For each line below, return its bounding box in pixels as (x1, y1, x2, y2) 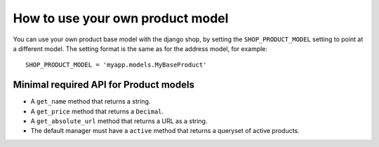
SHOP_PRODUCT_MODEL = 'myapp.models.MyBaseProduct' (25, 61, 207, 69)
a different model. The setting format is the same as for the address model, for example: (13, 44, 268, 52)
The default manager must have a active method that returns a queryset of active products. (30, 127, 300, 135)
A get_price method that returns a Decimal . (30, 107, 164, 115)
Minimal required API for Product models (13, 79, 194, 91)
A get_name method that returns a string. (30, 97, 151, 106)
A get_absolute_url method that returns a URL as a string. (30, 117, 208, 125)
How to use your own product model (13, 10, 229, 26)
